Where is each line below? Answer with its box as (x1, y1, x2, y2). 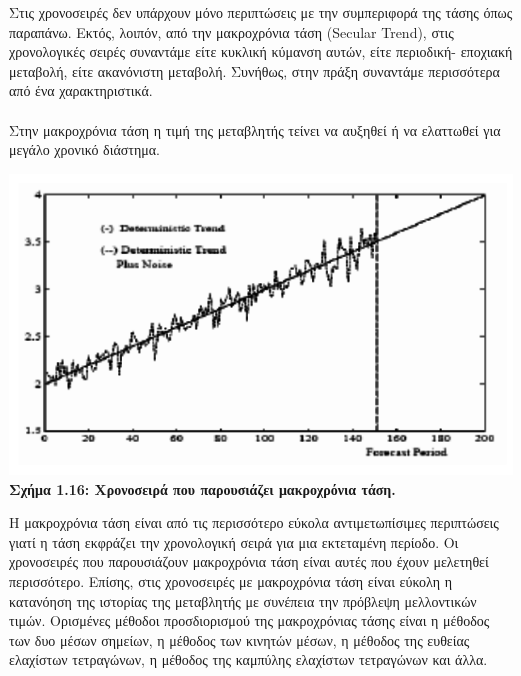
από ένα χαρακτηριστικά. (9, 80, 153, 101)
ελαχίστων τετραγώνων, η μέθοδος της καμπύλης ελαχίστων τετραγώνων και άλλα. (9, 649, 488, 670)
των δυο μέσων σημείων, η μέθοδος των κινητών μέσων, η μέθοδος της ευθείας (9, 629, 470, 650)
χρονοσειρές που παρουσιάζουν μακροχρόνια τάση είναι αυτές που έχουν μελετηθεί (9, 551, 489, 572)
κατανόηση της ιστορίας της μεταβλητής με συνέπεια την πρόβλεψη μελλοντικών (9, 590, 477, 611)
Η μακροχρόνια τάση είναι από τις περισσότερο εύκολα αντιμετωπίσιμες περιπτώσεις (9, 512, 499, 533)
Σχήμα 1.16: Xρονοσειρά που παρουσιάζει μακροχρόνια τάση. (9, 478, 396, 499)
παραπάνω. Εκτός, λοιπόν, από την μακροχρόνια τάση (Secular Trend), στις (9, 21, 454, 42)
